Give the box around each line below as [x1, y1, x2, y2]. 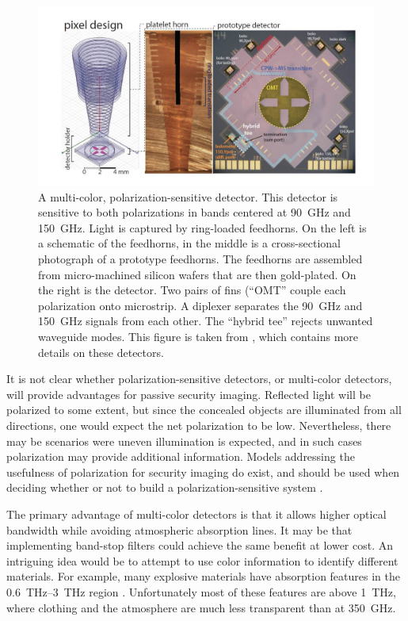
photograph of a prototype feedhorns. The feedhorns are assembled [38, 251, 363, 267]
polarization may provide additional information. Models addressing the [6, 448, 355, 465]
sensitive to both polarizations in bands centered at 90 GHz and [38, 204, 351, 220]
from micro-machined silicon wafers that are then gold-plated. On [38, 266, 357, 282]
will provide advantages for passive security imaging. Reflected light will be [6, 385, 371, 402]
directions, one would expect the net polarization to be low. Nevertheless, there [6, 416, 391, 433]
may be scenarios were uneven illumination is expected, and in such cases [6, 432, 362, 449]
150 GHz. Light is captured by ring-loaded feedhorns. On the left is [38, 219, 367, 236]
